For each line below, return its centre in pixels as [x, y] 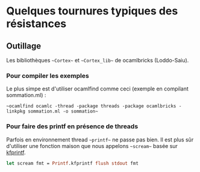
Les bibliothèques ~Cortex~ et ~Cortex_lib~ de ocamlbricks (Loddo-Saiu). [98, 60]
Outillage [23, 46]
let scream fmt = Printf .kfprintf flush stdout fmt [72, 163]
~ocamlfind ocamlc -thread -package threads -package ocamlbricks [91, 106]
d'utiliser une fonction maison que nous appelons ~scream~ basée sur [92, 146]
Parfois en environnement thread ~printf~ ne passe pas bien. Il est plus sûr [100, 140]
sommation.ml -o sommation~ [63, 111]
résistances [36, 24]
